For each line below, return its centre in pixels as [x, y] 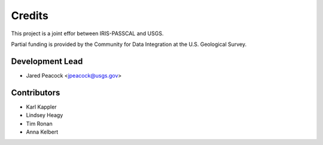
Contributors [36, 92]
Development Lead [47, 61]
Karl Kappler [41, 107]
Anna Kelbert [42, 132]
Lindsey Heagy [45, 115]
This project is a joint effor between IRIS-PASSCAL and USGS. [87, 33]
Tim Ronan [39, 124]
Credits [30, 16]
